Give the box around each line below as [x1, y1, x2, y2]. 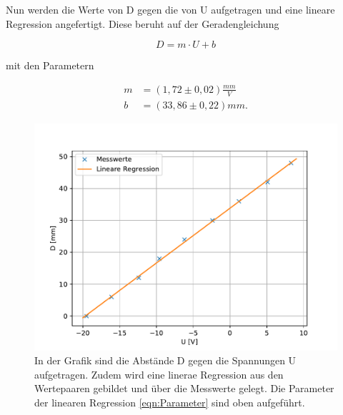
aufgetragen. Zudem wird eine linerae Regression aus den [34, 366, 284, 381]
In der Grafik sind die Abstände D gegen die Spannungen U [34, 353, 297, 368]
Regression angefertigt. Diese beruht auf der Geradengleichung [6, 16, 279, 31]
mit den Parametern [6, 58, 94, 73]
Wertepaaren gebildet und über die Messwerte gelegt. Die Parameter [34, 381, 334, 396]
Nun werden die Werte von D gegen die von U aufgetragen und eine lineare [6, 2, 335, 16]
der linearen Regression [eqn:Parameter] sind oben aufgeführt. [34, 395, 305, 410]
